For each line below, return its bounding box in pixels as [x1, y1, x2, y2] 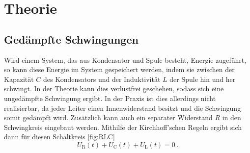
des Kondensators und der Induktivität [43, 74, 161, 84]
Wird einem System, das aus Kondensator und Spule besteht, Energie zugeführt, [4, 54, 247, 65]
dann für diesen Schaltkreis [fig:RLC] [4, 131, 115, 142]
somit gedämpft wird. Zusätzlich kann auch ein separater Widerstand [4, 112, 213, 123]
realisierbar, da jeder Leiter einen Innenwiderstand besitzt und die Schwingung [4, 102, 241, 113]
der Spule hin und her [169, 74, 236, 84]
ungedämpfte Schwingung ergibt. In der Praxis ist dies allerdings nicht [4, 93, 216, 103]
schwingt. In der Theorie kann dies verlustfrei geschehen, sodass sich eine [4, 83, 224, 94]
